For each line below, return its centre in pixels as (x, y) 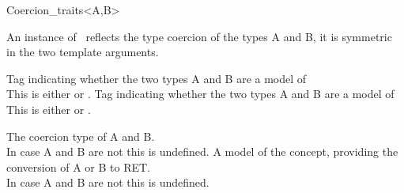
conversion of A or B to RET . (78, 167)
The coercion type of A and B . (81, 136)
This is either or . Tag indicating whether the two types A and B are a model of (200, 94)
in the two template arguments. (83, 52)
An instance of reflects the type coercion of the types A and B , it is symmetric (199, 36)
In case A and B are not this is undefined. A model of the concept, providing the (202, 151)
